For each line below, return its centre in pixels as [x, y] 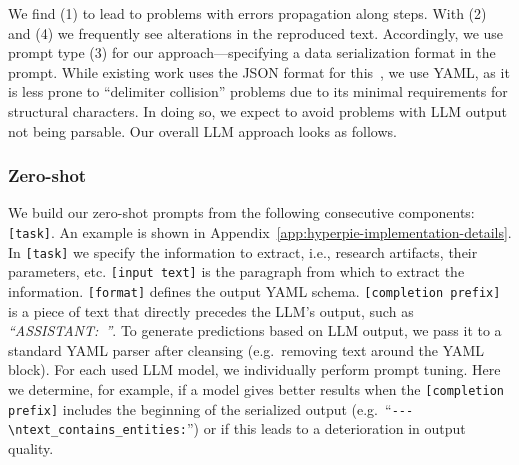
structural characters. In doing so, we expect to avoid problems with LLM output [258, 110]
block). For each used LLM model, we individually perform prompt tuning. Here [254, 369]
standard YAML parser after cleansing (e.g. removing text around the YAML [246, 349]
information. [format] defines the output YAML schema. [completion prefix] [254, 290]
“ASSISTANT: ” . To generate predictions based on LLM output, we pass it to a [255, 330]
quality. [31, 447]
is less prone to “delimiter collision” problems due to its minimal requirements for [258, 91]
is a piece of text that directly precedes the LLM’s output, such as [211, 310]
